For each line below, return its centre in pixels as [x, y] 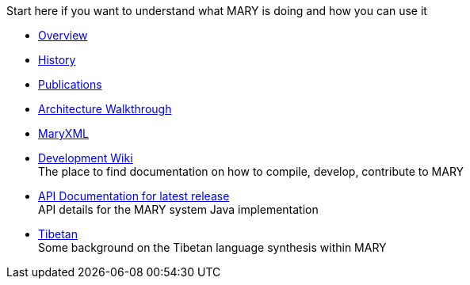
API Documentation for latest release [134, 196]
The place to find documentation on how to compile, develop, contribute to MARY [251, 171]
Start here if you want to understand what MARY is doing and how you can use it [217, 11]
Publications [70, 84]
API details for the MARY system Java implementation [178, 209]
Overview [63, 35]
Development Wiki [86, 158]
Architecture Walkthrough [105, 109]
